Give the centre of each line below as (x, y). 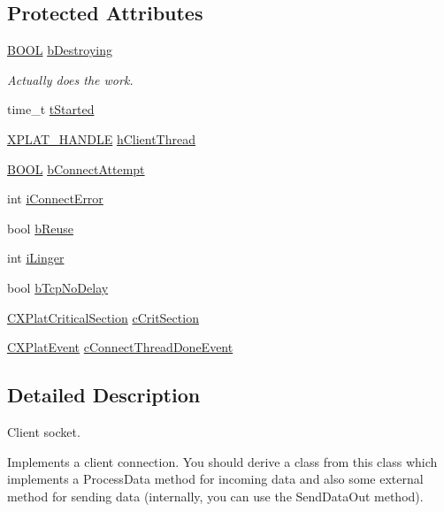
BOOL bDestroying (60, 50)
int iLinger (36, 258)
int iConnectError (55, 199)
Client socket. (44, 431)
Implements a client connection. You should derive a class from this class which (222, 461)
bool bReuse (40, 228)
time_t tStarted (51, 109)
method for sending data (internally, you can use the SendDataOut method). (215, 496)
